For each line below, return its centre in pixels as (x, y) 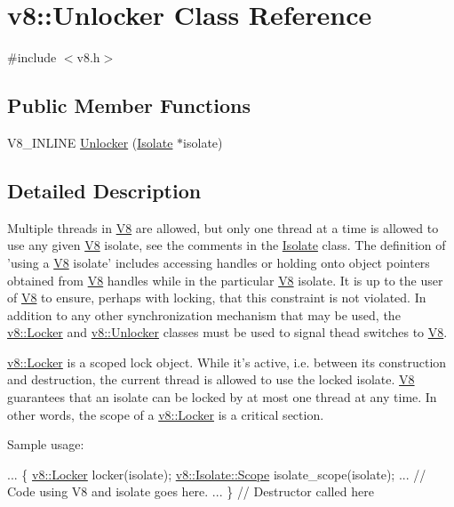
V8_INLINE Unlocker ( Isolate (90, 142)
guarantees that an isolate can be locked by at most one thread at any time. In (222, 397)
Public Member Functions (129, 105)
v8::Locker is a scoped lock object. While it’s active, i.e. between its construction (227, 362)
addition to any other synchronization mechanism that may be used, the (204, 314)
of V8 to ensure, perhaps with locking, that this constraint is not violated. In (217, 298)
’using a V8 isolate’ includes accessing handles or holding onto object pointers (219, 262)
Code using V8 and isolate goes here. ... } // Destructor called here (191, 491)
